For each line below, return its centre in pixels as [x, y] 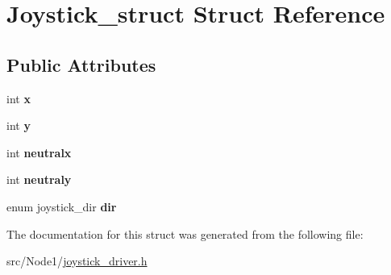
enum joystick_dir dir [62, 206]
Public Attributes [81, 64]
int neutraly [39, 179]
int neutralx [39, 152]
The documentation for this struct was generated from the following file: [185, 233]
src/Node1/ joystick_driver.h [77, 261]
